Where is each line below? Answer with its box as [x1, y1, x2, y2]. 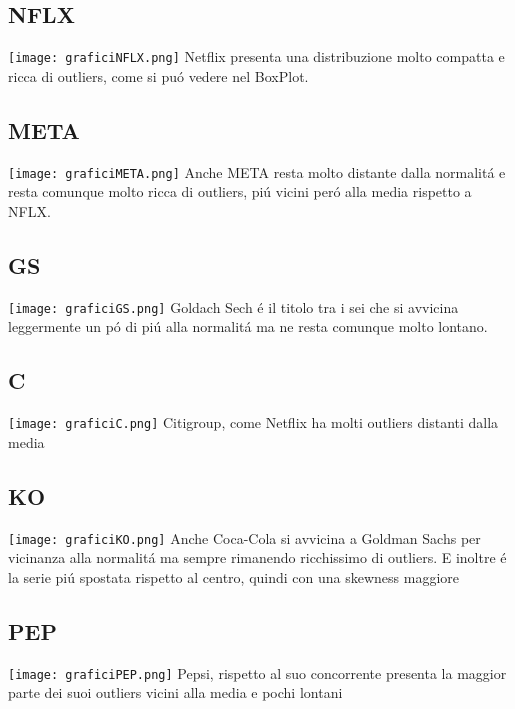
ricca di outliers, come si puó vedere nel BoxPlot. [8, 65, 309, 86]
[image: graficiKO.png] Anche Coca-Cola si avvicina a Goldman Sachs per [8, 527, 481, 548]
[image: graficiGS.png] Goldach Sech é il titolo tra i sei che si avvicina [8, 296, 459, 317]
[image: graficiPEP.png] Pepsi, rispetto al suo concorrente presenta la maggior [8, 662, 507, 683]
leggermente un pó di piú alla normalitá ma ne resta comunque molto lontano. [8, 316, 488, 337]
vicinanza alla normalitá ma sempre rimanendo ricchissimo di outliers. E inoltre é [8, 547, 507, 568]
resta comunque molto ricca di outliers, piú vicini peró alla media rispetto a [8, 181, 472, 202]
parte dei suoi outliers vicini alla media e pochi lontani [8, 682, 343, 703]
